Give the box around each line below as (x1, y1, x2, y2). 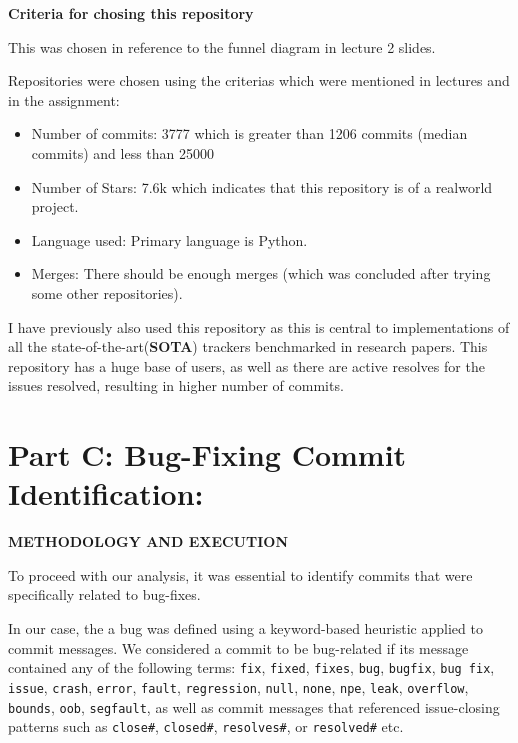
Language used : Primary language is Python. (31, 229, 308, 250)
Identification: (8, 473, 204, 514)
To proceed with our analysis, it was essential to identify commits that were (8, 564, 473, 585)
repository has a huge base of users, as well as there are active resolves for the (8, 355, 485, 376)
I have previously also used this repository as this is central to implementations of (8, 316, 510, 337)
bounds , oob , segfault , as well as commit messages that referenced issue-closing (8, 696, 500, 717)
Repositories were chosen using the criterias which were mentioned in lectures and (8, 70, 510, 91)
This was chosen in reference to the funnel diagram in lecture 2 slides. (8, 36, 436, 57)
